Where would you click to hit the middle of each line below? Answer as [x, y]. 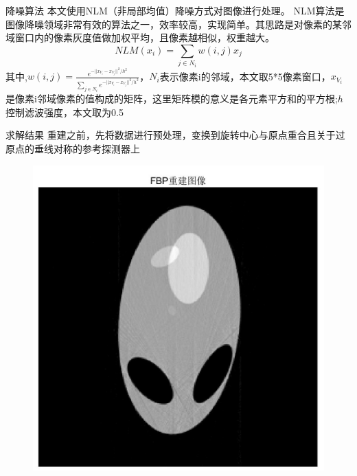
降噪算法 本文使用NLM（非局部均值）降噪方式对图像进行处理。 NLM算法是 [175, 10]
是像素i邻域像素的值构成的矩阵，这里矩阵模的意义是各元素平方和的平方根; [172, 99]
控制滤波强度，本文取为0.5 [65, 112]
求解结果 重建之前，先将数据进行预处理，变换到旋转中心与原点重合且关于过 [175, 135]
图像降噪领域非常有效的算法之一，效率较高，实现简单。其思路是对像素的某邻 [178, 24]
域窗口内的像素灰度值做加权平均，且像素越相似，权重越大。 [140, 37]
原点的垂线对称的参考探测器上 [73, 149]
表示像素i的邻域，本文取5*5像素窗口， [245, 76]
